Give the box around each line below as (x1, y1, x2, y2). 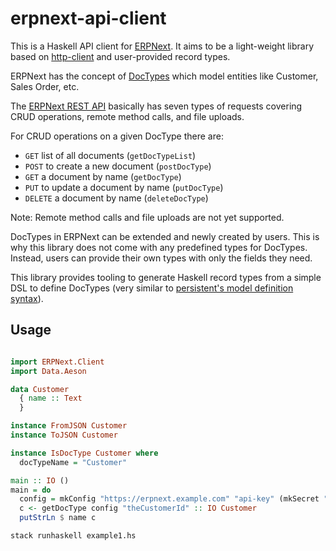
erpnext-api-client (10, 7, 167, 30)
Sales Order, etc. (10, 80, 80, 92)
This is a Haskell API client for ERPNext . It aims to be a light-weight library (10, 40, 315, 52)
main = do (10, 485, 52, 495)
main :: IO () (10, 475, 70, 486)
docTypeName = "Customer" (19, 457, 128, 467)
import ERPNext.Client (10, 357, 105, 367)
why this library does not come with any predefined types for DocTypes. (10, 241, 308, 253)
